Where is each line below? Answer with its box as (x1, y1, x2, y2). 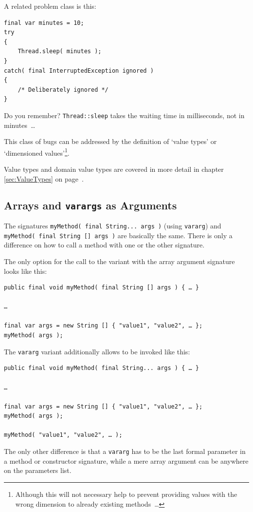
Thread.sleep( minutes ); (18, 48, 102, 55)
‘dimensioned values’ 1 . (4, 146, 70, 158)
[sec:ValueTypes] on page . (4, 173, 84, 184)
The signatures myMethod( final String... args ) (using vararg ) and (4, 221, 221, 230)
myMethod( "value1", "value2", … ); (4, 431, 123, 439)
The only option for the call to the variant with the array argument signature (4, 256, 235, 266)
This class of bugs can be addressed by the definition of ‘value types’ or (4, 136, 217, 146)
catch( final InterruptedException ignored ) (4, 67, 154, 74)
